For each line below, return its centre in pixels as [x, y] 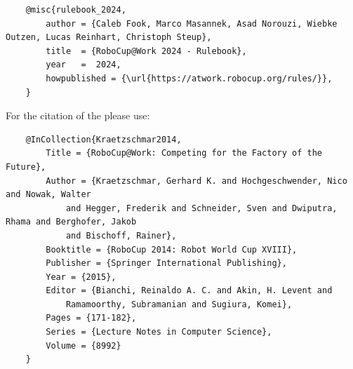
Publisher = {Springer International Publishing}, [166, 263]
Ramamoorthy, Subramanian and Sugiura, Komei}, [179, 304]
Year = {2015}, [81, 277]
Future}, [26, 167]
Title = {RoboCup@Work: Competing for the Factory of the [184, 153]
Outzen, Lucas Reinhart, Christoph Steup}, [109, 38]
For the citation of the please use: [78, 115]
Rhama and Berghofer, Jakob [71, 222]
